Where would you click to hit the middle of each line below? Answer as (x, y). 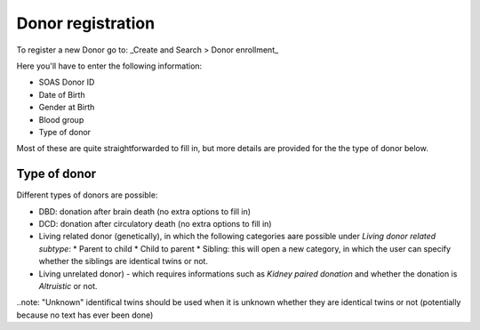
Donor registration (86, 23)
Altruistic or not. (68, 286)
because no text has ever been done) (85, 315)
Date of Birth (62, 94)
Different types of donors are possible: (87, 195)
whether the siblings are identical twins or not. (124, 262)
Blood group (61, 119)
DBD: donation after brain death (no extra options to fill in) (145, 211)
